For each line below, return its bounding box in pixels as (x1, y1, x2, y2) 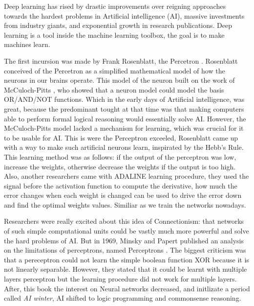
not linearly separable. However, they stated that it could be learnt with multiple (4, 264, 247, 274)
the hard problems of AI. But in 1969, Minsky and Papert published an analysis (4, 235, 244, 245)
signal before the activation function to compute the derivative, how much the (4, 180, 237, 190)
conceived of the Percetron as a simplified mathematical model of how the (4, 65, 225, 75)
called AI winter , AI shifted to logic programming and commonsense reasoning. (4, 293, 241, 303)
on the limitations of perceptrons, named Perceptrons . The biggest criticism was (4, 245, 246, 255)
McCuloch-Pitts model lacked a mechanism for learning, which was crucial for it (4, 123, 244, 133)
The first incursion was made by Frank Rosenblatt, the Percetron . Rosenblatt (4, 55, 238, 66)
